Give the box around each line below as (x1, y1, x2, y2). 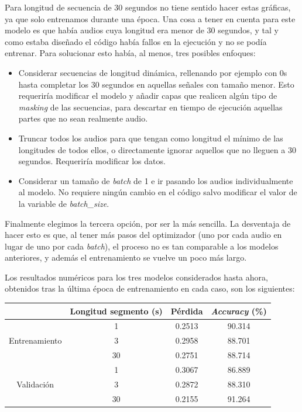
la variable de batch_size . (18, 197, 109, 209)
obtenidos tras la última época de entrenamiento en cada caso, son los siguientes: (5, 282, 295, 295)
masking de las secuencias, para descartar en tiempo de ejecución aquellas (18, 101, 283, 113)
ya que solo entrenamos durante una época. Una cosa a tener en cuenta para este (5, 12, 296, 25)
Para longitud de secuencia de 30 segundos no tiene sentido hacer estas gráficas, (5, 1, 291, 13)
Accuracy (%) (211, 304, 267, 317)
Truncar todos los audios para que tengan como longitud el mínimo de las (18, 131, 283, 144)
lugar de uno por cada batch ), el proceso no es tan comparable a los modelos (5, 240, 279, 252)
